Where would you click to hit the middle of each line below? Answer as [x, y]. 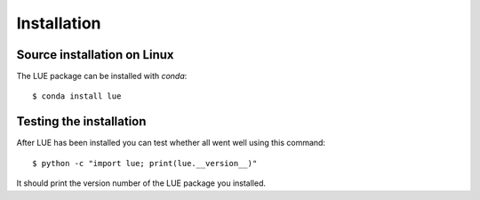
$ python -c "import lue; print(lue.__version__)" [145, 163]
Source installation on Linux [95, 55]
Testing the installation [81, 121]
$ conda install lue [77, 96]
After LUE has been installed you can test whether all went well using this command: [171, 143]
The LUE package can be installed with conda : [102, 76]
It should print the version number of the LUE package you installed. [141, 183]
